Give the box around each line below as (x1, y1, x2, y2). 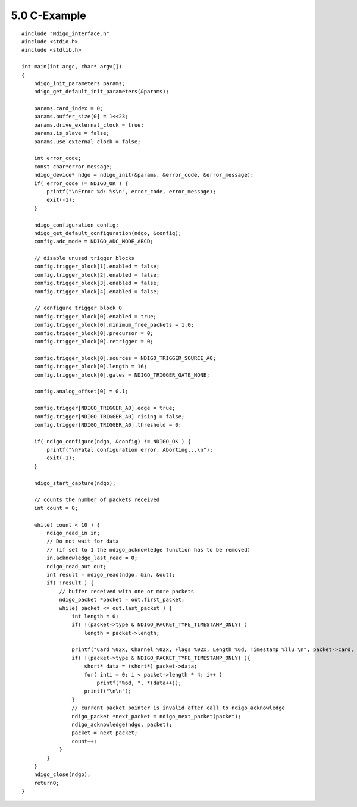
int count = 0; (33, 505, 79, 511)
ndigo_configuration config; (33, 221, 119, 229)
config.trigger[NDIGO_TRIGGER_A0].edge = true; (33, 405, 176, 412)
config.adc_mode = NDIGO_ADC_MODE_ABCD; (33, 238, 154, 245)
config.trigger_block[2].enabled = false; (33, 271, 160, 278)
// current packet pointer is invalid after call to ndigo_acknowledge (71, 705, 286, 711)
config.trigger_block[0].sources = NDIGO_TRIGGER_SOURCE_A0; (33, 355, 217, 361)
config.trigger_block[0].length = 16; (33, 363, 148, 370)
